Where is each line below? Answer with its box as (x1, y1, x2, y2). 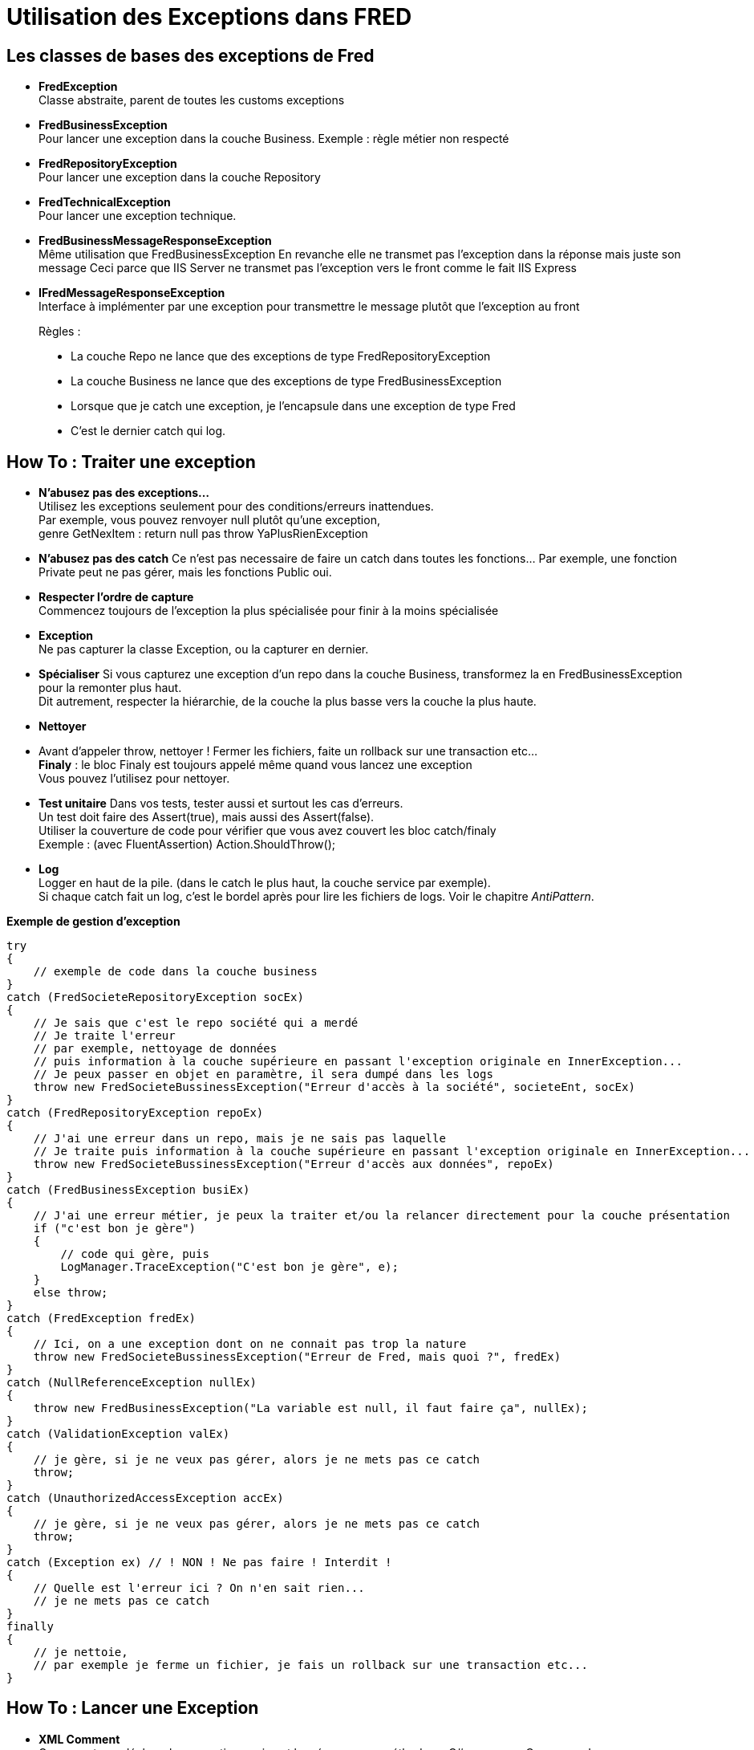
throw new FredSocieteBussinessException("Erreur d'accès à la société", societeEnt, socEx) (33, 1081, 635, 1094)
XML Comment (39, 1732, 120, 1746)
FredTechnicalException (39, 195, 171, 210)
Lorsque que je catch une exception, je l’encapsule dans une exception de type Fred (71, 399, 516, 413)
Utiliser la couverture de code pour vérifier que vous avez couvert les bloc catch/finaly (39, 824, 497, 838)
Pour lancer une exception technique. (39, 209, 237, 223)
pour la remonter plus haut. (39, 681, 182, 695)
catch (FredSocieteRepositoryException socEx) (6, 991, 304, 1004)
